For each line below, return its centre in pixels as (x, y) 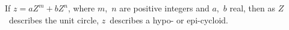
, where (81, 8)
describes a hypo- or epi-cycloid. (169, 19)
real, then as (252, 8)
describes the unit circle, (54, 19)
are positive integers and (164, 8)
